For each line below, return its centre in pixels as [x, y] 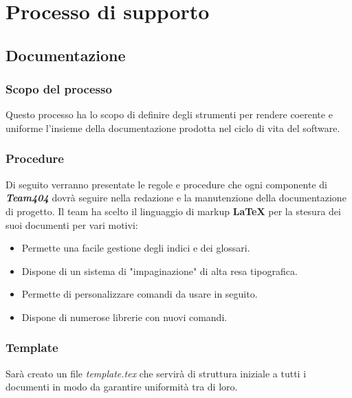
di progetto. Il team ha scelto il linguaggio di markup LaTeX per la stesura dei [173, 211]
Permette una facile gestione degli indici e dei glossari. [136, 248]
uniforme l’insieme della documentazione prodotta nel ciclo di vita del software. [173, 128]
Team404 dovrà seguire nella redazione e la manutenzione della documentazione [176, 198]
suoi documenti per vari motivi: [72, 224]
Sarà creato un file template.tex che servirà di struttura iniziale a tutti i [156, 373]
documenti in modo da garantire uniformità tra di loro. [122, 387]
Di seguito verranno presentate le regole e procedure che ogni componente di [166, 184]
